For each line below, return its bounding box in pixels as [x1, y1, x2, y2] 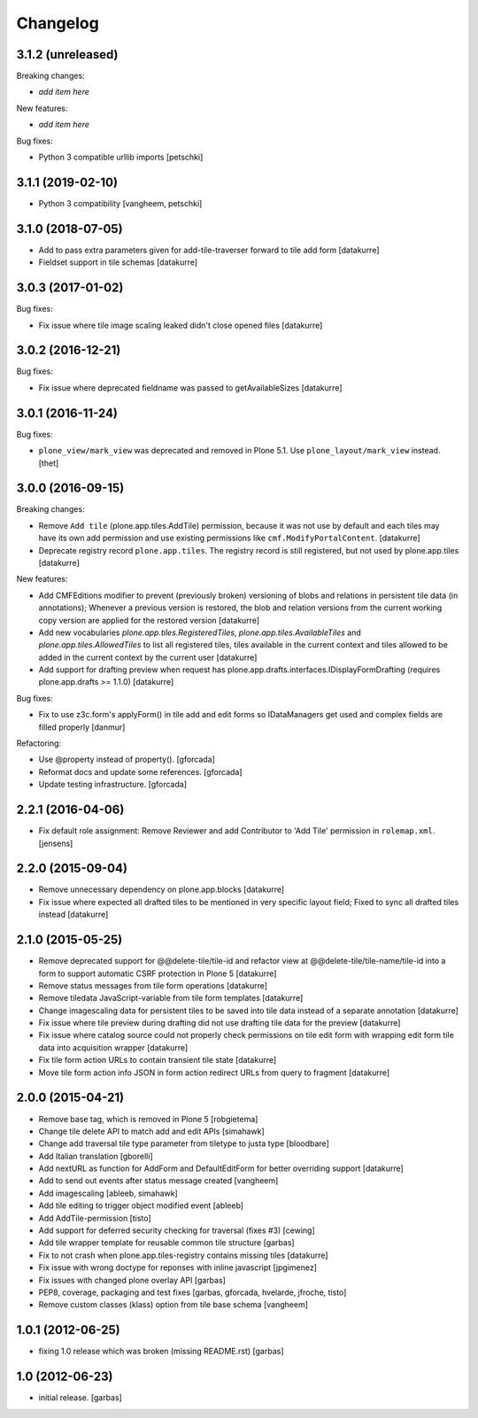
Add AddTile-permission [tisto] [38, 1213, 151, 1223]
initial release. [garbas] [38, 1392, 123, 1403]
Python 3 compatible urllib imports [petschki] [38, 151, 204, 163]
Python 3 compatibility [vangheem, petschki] [38, 198, 203, 208]
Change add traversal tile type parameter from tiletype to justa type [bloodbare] [38, 1138, 329, 1149]
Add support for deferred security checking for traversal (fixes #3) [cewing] [38, 1225, 315, 1236]
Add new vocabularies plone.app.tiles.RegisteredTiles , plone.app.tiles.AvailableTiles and [38, 627, 362, 638]
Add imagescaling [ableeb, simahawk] [38, 1188, 179, 1198]
